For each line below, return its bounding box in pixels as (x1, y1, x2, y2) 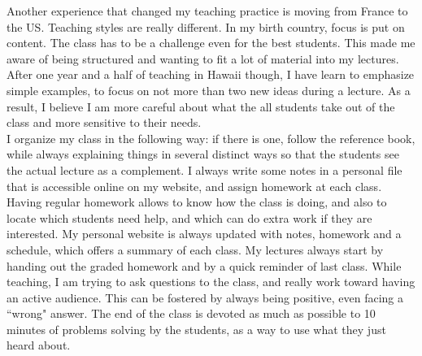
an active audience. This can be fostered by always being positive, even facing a (7, 289, 403, 306)
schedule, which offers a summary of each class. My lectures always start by (7, 241, 384, 258)
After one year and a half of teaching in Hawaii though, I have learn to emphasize (7, 66, 415, 83)
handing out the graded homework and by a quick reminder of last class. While (7, 257, 402, 274)
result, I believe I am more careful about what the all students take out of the (7, 98, 395, 115)
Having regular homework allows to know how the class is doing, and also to (7, 193, 387, 211)
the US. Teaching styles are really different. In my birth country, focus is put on (7, 18, 405, 35)
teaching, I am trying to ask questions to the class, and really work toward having (7, 273, 415, 290)
